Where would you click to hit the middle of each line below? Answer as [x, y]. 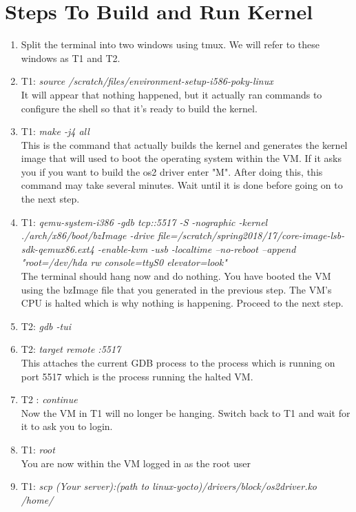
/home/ [37, 499]
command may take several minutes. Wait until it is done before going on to [182, 185]
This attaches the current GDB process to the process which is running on [178, 362]
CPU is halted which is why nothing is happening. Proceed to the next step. [182, 303]
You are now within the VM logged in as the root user [136, 463]
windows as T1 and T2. [71, 58]
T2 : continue [49, 399]
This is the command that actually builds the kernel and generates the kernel [184, 144]
